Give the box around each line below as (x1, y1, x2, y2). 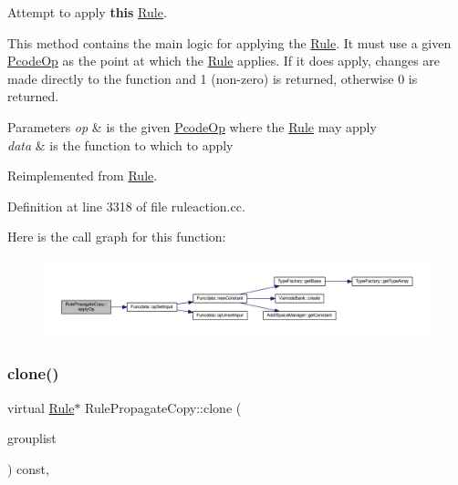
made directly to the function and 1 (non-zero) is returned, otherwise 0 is (7, 68, 418, 88)
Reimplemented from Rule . (7, 166, 158, 185)
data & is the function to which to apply (7, 135, 234, 154)
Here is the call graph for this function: (7, 227, 226, 246)
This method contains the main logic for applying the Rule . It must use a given (7, 33, 452, 52)
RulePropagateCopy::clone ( (85, 397, 242, 417)
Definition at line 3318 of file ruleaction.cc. (7, 196, 245, 215)
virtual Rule (7, 397, 75, 417)
